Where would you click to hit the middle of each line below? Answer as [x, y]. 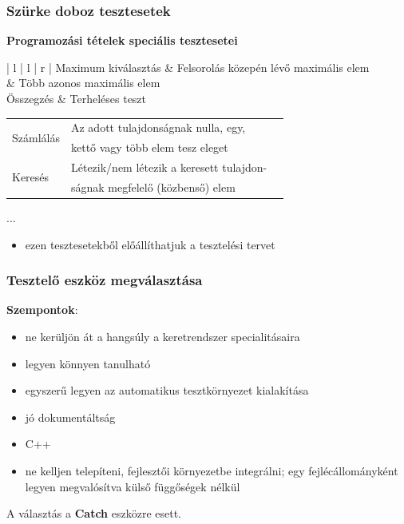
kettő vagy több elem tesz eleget [149, 147]
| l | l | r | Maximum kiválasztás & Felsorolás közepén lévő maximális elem [188, 67]
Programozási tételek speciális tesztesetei [122, 40]
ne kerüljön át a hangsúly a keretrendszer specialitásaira [162, 336]
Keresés [31, 177]
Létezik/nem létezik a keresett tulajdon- [169, 167]
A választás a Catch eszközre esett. [94, 513]
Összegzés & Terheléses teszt [77, 98]
